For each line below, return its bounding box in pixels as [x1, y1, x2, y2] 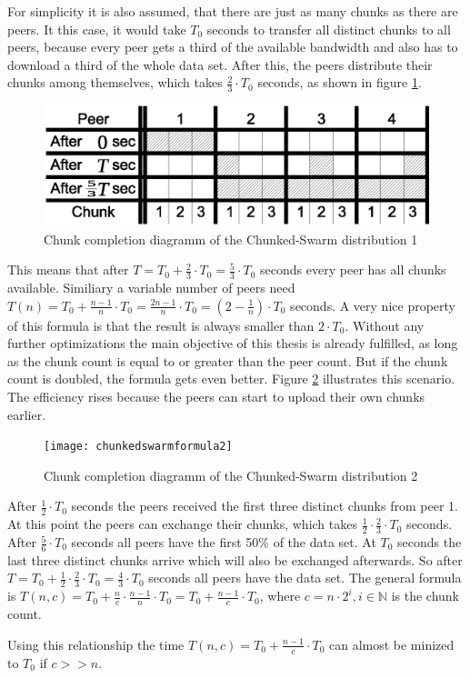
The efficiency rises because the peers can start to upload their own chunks [7, 386, 425, 405]
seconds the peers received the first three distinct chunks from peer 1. [71, 496, 458, 515]
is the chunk [391, 586, 459, 605]
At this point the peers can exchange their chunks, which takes [7, 514, 357, 533]
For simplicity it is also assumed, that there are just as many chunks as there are [7, 2, 458, 20]
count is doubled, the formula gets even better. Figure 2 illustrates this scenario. [7, 369, 455, 388]
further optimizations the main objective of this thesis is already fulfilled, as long [7, 334, 458, 353]
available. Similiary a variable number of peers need [7, 277, 295, 296]
